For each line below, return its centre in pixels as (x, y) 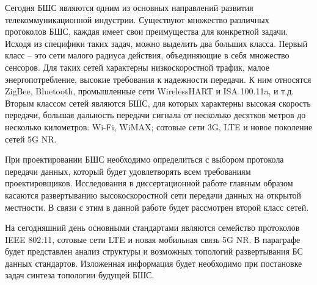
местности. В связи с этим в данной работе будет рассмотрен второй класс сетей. (157, 207)
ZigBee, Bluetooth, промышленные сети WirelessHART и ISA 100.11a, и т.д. (150, 91)
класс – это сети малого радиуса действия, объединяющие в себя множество (147, 55)
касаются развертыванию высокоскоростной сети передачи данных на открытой (153, 195)
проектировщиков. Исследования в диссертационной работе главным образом (149, 183)
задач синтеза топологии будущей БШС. (80, 275)
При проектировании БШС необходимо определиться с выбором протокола (144, 159)
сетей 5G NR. (31, 139)
